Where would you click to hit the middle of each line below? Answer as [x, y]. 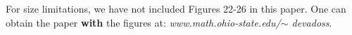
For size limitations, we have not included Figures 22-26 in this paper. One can [176, 8]
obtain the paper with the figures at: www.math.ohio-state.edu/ [143, 22]
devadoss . [312, 22]
